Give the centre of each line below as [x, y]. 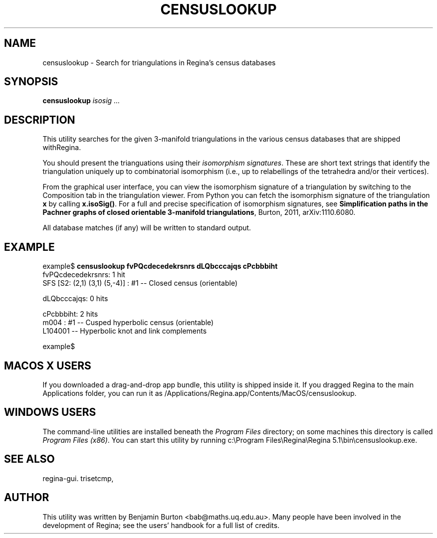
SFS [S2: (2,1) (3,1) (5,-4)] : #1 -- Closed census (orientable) [140, 283]
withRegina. [62, 148]
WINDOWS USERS [50, 412]
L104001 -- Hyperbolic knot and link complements [125, 331]
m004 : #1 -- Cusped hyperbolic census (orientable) [128, 323]
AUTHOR [27, 498]
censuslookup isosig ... [81, 101]
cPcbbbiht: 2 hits [70, 314]
